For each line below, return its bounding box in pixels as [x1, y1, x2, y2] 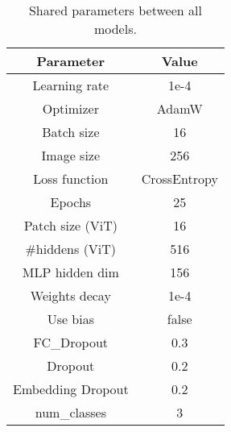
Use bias [47, 309, 95, 328]
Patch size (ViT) [23, 216, 118, 235]
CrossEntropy [141, 169, 218, 188]
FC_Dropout [33, 333, 109, 351]
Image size [41, 146, 101, 164]
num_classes [35, 403, 106, 422]
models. [93, 19, 137, 38]
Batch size [42, 123, 100, 141]
